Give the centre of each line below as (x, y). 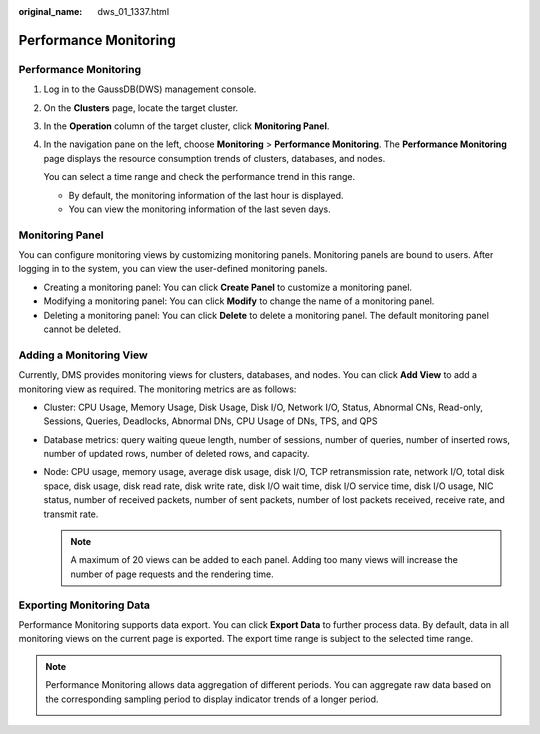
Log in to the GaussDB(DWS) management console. (150, 89)
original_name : (50, 11)
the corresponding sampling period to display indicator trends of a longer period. (212, 699)
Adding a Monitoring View (83, 355)
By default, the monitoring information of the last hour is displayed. (206, 195)
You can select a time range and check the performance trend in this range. (199, 177)
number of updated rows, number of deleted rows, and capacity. (176, 454)
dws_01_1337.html (133, 11)
